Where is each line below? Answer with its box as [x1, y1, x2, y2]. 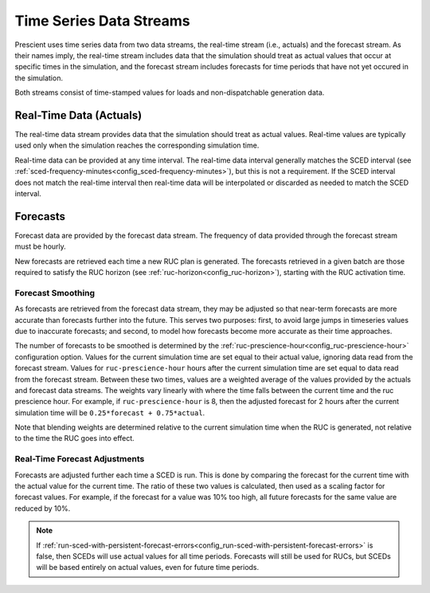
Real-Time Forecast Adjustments [14, 454, 145, 465]
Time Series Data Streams [14, 12, 190, 29]
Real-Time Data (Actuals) [14, 108, 143, 122]
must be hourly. [14, 242, 67, 251]
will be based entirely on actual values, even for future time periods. [36, 563, 260, 572]
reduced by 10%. [14, 503, 71, 513]
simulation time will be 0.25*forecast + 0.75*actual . [14, 407, 205, 418]
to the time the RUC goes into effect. [14, 434, 135, 443]
